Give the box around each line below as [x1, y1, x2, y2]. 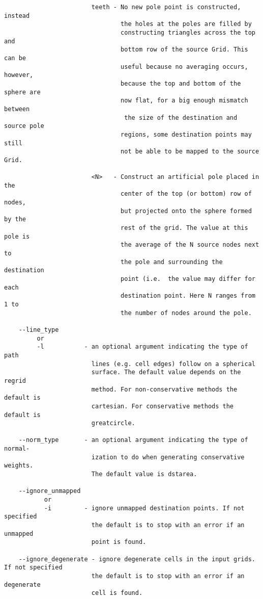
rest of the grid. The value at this [121, 224, 248, 232]
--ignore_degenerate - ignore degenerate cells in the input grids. [18, 555, 255, 563]
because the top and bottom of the [121, 80, 241, 87]
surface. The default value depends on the [91, 369, 241, 376]
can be [4, 54, 26, 62]
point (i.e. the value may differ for [121, 275, 255, 282]
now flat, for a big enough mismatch [121, 97, 248, 105]
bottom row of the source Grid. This [121, 46, 248, 54]
